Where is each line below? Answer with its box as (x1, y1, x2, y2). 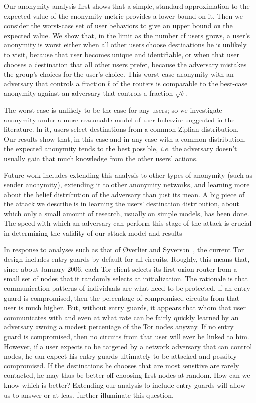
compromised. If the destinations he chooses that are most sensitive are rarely (4, 360, 239, 370)
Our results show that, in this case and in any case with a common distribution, (4, 133, 246, 144)
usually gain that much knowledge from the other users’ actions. (4, 153, 198, 163)
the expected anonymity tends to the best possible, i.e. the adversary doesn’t (4, 143, 237, 154)
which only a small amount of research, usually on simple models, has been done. (4, 208, 249, 218)
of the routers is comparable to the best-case (112, 78, 248, 88)
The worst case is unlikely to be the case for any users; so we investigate (4, 104, 222, 115)
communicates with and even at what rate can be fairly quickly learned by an (4, 312, 239, 322)
